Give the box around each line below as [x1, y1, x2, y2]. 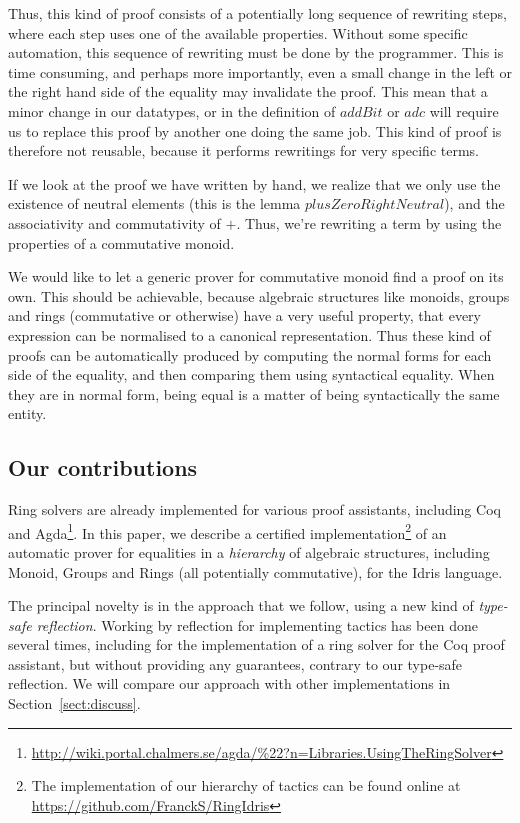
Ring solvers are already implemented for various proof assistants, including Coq [8, 499, 501, 520]
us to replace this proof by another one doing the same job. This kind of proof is [8, 120, 502, 141]
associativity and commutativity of [8, 212, 221, 233]
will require [429, 100, 499, 121]
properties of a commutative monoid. [8, 232, 235, 253]
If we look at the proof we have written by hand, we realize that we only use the [8, 173, 501, 194]
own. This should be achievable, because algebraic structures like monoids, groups [8, 285, 510, 306]
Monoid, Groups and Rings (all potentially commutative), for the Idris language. [8, 561, 503, 582]
